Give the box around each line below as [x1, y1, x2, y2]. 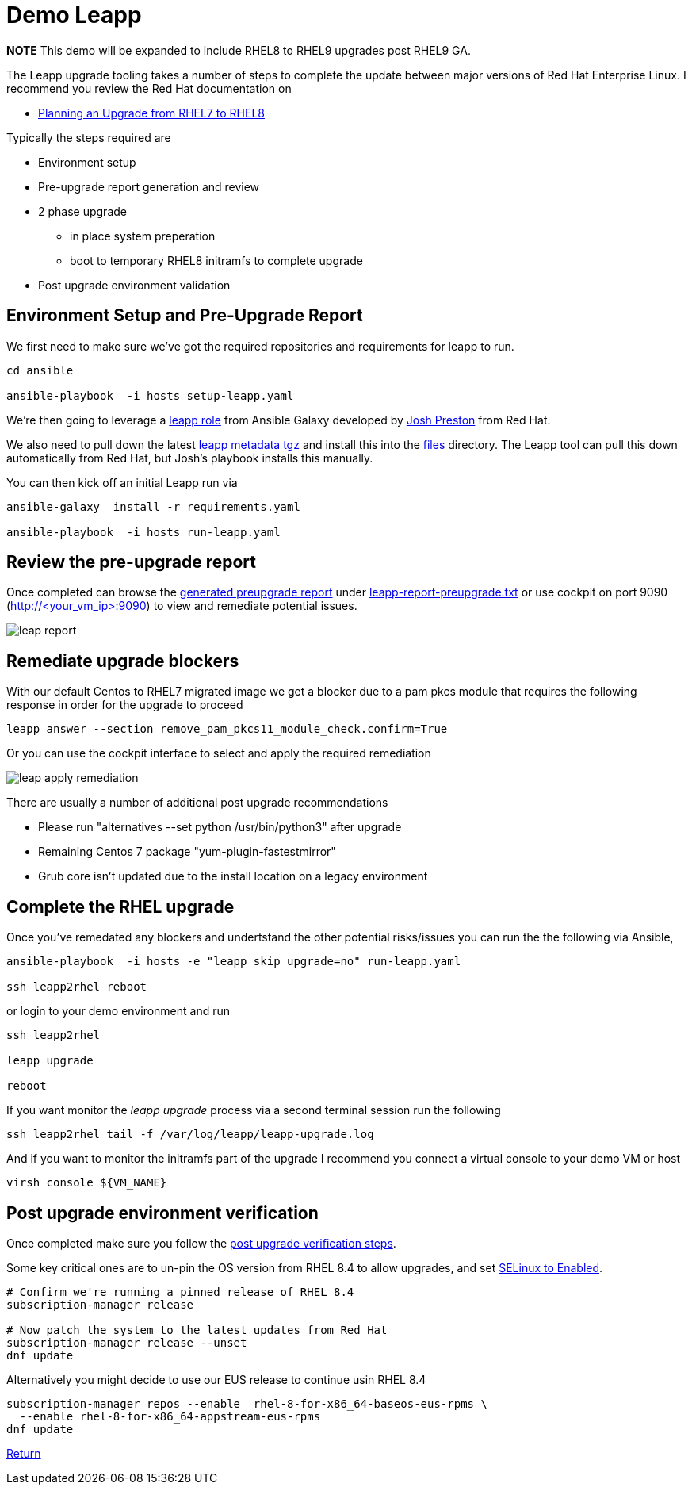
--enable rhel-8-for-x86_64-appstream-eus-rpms [19, 1409, 321, 1423]
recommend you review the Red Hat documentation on [6, 81, 292, 95]
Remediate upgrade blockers [6, 650, 239, 671]
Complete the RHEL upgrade [6, 896, 235, 917]
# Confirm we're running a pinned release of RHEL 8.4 [6, 1285, 354, 1298]
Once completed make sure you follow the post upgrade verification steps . [6, 1236, 396, 1250]
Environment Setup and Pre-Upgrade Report [6, 305, 363, 326]
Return [6, 1446, 41, 1460]
